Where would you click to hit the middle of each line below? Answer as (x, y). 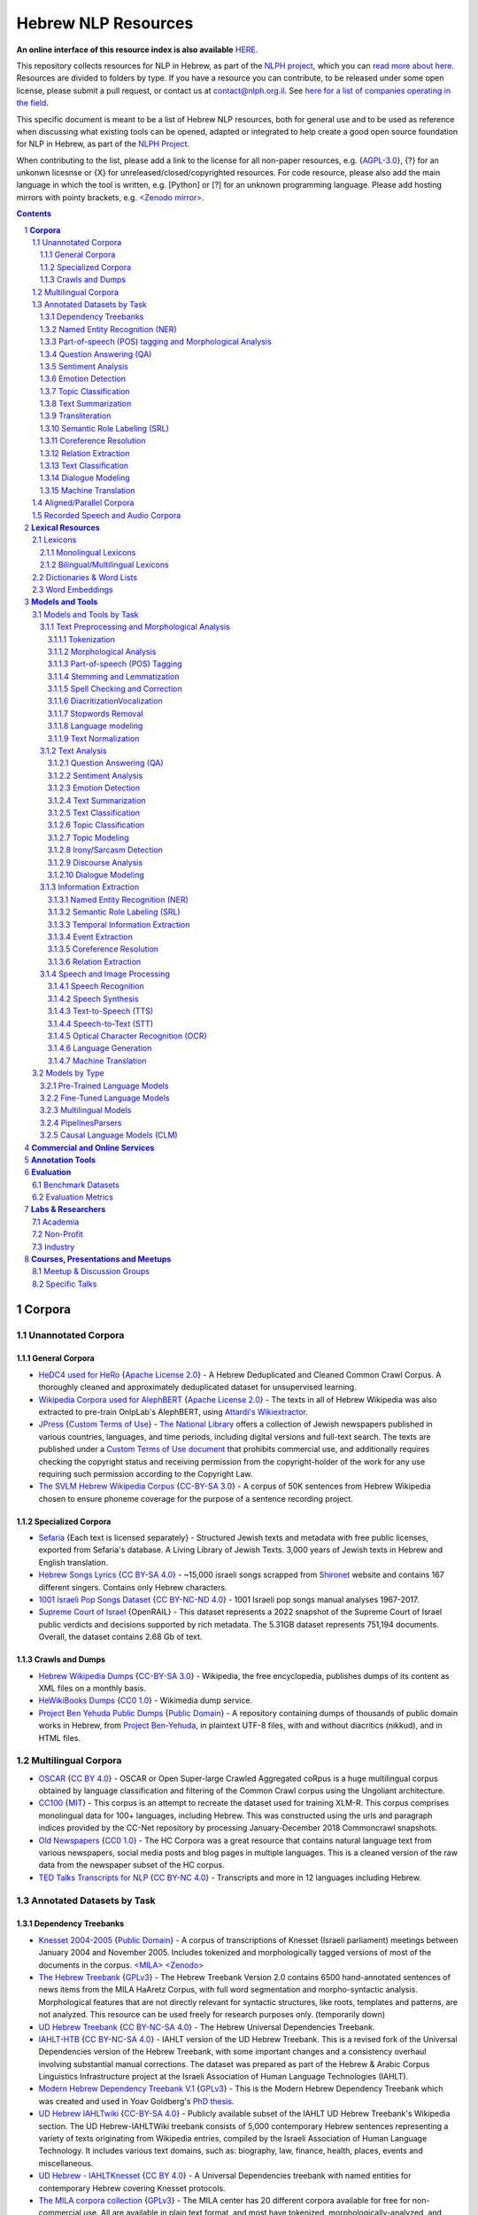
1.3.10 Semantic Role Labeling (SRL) (105, 428)
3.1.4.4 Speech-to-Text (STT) (100, 1023)
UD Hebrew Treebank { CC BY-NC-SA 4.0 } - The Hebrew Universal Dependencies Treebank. (207, 2027)
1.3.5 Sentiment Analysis (84, 366)
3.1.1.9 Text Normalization (93, 738)
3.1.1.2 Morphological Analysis (102, 651)
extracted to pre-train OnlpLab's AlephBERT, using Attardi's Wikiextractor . (173, 1411)
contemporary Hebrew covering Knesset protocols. (132, 2188)
